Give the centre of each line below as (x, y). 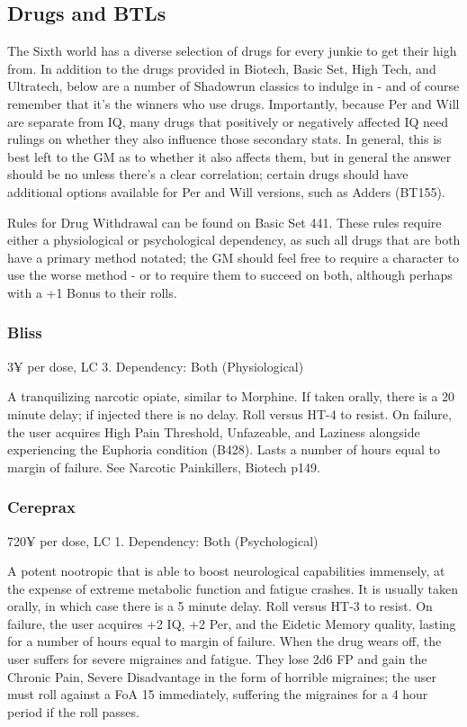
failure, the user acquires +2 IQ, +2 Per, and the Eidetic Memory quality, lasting (232, 623)
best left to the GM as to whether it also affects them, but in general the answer (229, 156)
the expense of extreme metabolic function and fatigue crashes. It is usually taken (233, 588)
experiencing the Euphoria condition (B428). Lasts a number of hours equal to (224, 449)
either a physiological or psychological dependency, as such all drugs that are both (234, 240)
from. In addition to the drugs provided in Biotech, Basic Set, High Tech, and (222, 68)
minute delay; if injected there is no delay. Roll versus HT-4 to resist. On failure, (229, 413)
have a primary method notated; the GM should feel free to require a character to (233, 257)
